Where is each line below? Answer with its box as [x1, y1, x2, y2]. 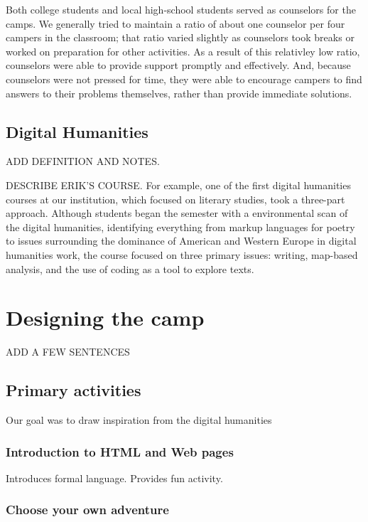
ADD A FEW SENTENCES [6, 344, 130, 359]
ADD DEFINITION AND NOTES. [6, 154, 160, 169]
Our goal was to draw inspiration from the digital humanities [6, 412, 272, 427]
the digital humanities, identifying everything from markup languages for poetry [6, 219, 355, 234]
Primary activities [6, 379, 141, 401]
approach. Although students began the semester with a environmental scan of [6, 206, 348, 220]
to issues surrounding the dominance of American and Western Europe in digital [6, 233, 357, 248]
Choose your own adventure [6, 501, 169, 518]
